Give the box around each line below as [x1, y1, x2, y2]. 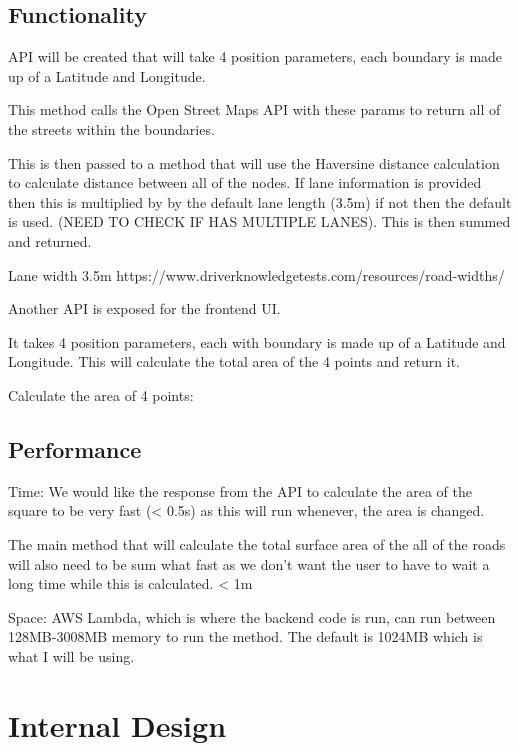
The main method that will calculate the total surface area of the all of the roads [8, 533, 506, 554]
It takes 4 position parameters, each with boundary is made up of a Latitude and [8, 331, 506, 352]
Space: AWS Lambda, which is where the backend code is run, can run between [8, 606, 496, 627]
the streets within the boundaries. [8, 118, 215, 139]
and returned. [8, 230, 92, 251]
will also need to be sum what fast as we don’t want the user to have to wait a [8, 553, 490, 574]
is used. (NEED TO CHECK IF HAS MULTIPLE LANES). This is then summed [8, 211, 511, 232]
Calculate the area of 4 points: [8, 384, 194, 405]
